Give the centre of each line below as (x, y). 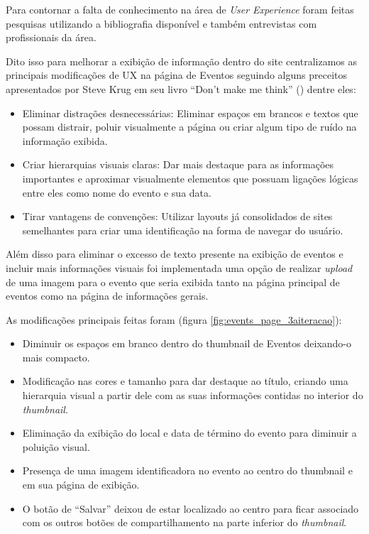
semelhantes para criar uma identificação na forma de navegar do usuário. (183, 230)
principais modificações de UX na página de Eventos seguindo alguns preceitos (177, 75)
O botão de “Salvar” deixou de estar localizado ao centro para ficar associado (191, 508)
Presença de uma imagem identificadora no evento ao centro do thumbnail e (187, 470)
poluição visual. (56, 446)
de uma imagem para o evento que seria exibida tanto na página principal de (173, 282)
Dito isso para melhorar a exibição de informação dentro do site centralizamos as (182, 61)
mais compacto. (56, 357)
